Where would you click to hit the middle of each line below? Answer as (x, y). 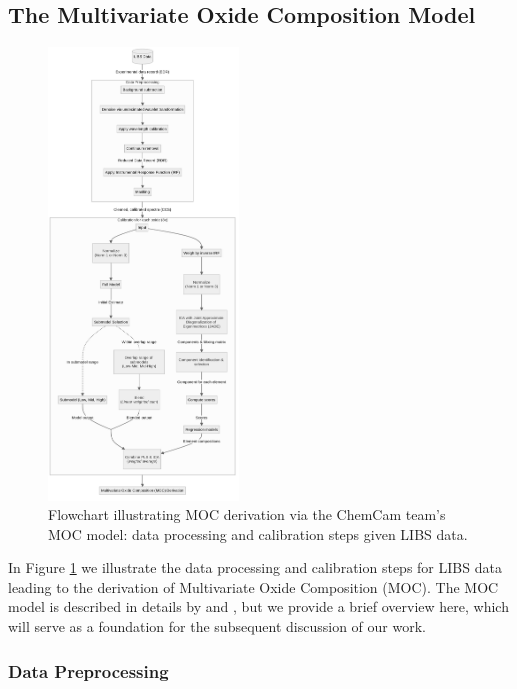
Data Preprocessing (88, 670)
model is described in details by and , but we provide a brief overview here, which (258, 606)
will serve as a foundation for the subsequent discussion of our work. (217, 626)
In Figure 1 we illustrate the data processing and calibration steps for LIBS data (255, 567)
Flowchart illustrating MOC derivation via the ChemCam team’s (247, 514)
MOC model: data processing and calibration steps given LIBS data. (258, 533)
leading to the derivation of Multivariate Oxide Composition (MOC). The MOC (253, 586)
